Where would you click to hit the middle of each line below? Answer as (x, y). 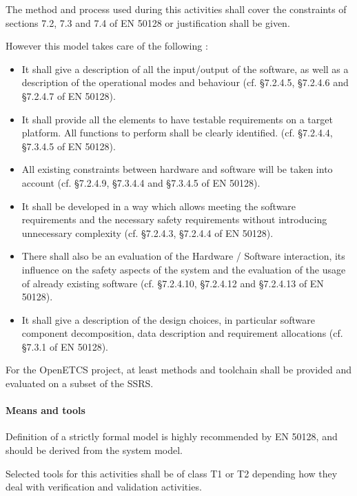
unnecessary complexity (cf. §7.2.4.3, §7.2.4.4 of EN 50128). (147, 232)
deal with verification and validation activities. (104, 487)
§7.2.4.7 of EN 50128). (69, 95)
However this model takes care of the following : (107, 46)
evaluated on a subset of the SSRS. (80, 383)
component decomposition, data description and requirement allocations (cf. (182, 333)
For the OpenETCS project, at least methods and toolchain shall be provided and (179, 370)
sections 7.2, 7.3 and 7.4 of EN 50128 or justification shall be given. (148, 22)
